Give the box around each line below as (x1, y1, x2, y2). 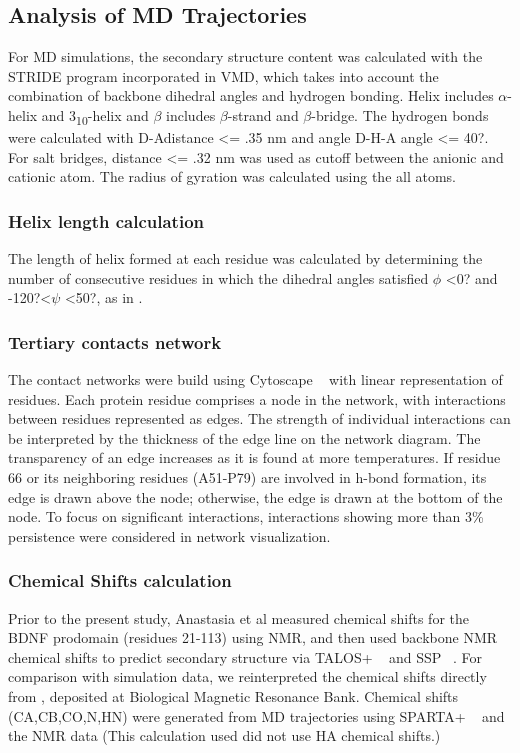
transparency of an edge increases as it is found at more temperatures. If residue (8, 447, 501, 468)
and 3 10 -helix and (41, 104, 149, 128)
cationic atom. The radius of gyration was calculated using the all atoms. (8, 166, 456, 187)
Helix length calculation (8, 208, 205, 233)
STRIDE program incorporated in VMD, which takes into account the (8, 65, 439, 86)
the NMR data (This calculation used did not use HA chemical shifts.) (8, 725, 441, 746)
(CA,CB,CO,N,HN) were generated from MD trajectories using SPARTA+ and (8, 705, 505, 726)
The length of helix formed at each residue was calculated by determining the (8, 248, 483, 269)
